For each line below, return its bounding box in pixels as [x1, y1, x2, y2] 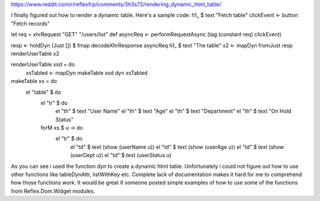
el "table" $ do [25, 88, 62, 95]
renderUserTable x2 [11, 50, 60, 57]
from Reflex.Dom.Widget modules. [11, 187, 95, 194]
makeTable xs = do [11, 78, 57, 85]
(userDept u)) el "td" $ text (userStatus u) [70, 152, 172, 159]
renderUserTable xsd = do [11, 61, 75, 68]
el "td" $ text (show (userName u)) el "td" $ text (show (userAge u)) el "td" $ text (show [70, 143, 284, 151]
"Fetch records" [11, 20, 50, 27]
